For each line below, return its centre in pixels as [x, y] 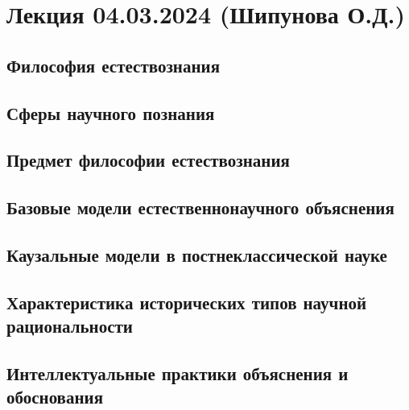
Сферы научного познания [111, 112]
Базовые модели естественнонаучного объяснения [200, 207]
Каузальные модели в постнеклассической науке [197, 254]
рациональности [70, 326]
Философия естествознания [113, 65]
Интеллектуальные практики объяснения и [178, 373]
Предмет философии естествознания [148, 160]
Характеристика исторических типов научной [187, 302]
